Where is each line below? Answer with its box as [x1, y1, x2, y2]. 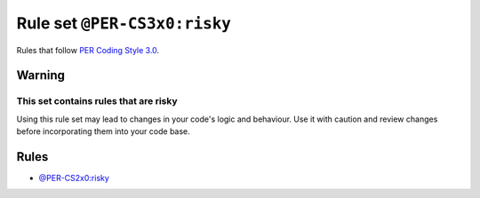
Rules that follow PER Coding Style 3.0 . [16, 44, 160, 55]
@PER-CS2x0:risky [38, 173, 110, 183]
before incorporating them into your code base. [16, 126, 190, 137]
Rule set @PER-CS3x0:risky [16, 13, 231, 33]
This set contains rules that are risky [16, 95, 178, 107]
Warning [16, 67, 66, 83]
